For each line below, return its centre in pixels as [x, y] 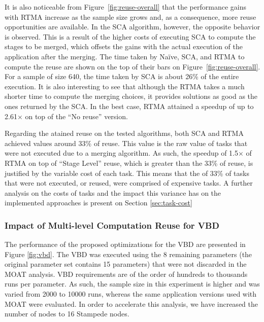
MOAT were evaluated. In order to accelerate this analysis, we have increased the [131, 303]
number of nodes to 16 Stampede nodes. [67, 314]
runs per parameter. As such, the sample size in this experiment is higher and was [132, 284]
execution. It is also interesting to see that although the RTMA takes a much [125, 86]
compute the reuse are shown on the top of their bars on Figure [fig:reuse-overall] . [133, 66]
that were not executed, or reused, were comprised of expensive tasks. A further [129, 183]
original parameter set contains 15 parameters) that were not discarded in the [126, 264]
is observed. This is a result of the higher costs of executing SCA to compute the [130, 36]
